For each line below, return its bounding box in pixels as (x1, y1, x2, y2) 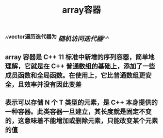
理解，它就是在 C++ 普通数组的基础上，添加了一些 (5, 62, 155, 70)
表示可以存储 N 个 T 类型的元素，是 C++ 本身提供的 (5, 98, 158, 106)
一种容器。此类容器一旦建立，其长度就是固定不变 (5, 107, 152, 116)
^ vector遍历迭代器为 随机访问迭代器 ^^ (5, 33, 109, 43)
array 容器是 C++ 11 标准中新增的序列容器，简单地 (5, 53, 155, 61)
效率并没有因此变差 (24, 80, 81, 88)
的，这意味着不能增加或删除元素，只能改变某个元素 (5, 117, 158, 125)
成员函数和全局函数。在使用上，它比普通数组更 (5, 71, 146, 79)
